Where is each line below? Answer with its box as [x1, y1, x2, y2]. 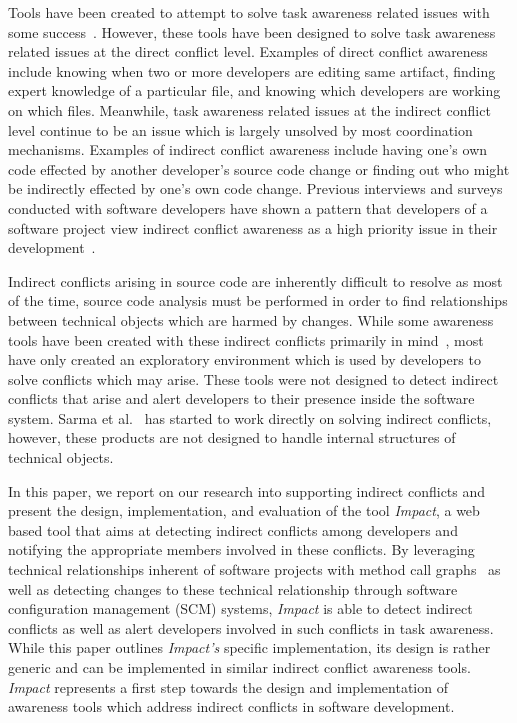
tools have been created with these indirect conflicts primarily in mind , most [8, 329, 484, 350]
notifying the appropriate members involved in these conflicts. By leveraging [8, 539, 475, 560]
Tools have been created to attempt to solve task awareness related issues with [8, 2, 490, 22]
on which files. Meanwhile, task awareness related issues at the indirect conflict [8, 99, 491, 120]
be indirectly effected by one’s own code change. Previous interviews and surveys [8, 178, 503, 199]
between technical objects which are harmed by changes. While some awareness [8, 309, 494, 330]
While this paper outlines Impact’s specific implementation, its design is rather [8, 637, 491, 658]
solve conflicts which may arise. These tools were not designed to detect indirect [8, 368, 499, 389]
